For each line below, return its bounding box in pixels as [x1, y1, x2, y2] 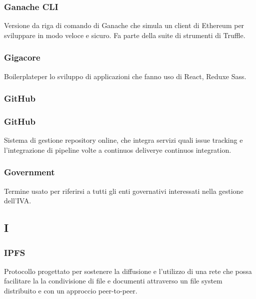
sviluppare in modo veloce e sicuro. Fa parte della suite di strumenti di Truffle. [4, 30, 245, 40]
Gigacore [4, 51, 40, 64]
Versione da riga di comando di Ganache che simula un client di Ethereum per [4, 20, 244, 31]
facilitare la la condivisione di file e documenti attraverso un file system [4, 275, 222, 286]
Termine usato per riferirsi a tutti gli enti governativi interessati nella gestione [4, 185, 243, 196]
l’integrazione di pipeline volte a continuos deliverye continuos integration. [4, 144, 231, 155]
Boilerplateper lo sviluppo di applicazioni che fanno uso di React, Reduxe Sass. [4, 71, 246, 81]
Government [4, 166, 55, 178]
